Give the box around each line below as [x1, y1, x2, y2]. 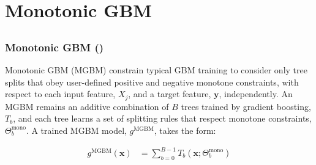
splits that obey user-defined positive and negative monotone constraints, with [5, 75, 299, 88]
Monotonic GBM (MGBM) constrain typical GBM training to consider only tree [5, 64, 307, 76]
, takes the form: [154, 123, 216, 136]
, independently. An [219, 87, 293, 100]
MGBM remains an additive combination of [5, 100, 169, 112]
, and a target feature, [128, 87, 211, 100]
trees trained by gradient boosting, [181, 100, 311, 112]
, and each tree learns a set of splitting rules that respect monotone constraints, [13, 112, 312, 125]
